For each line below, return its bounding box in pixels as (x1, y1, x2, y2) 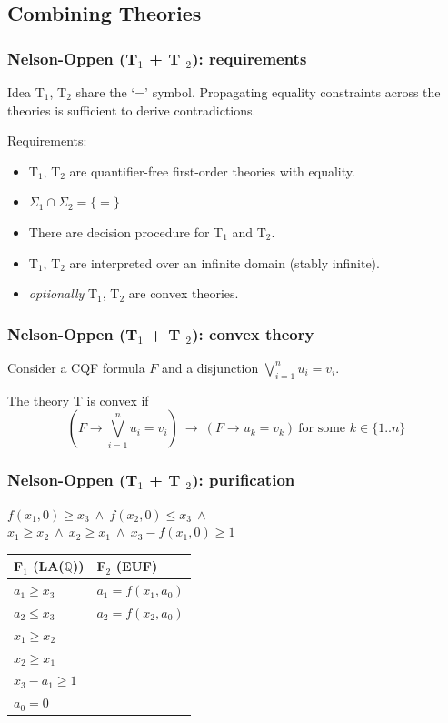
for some (298, 422, 346, 436)
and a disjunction (161, 357, 259, 377)
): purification (192, 468, 295, 491)
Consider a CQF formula (7, 357, 145, 377)
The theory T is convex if (7, 390, 149, 409)
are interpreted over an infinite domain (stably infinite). (69, 253, 380, 272)
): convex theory (192, 322, 314, 345)
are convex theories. (128, 284, 239, 303)
